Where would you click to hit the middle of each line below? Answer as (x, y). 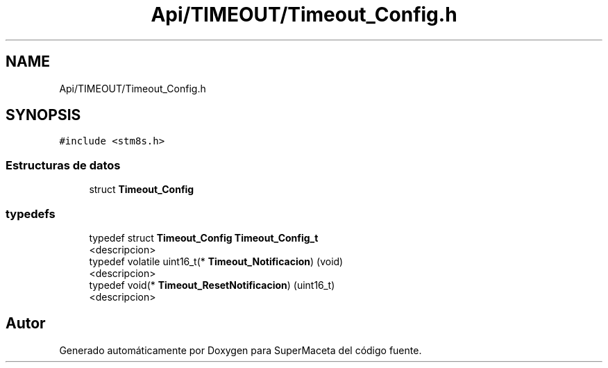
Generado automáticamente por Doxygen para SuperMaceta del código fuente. (240, 350)
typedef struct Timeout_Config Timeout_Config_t (204, 237)
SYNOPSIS (43, 115)
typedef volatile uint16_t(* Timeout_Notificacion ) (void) (216, 261)
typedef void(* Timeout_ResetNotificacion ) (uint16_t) (212, 285)
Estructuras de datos (63, 165)
